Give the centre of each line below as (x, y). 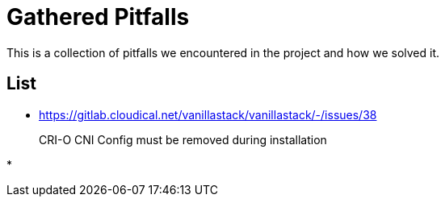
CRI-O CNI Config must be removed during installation (183, 139)
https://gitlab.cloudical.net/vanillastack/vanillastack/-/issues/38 (208, 114)
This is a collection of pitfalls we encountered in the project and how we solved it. (223, 52)
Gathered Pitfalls (98, 17)
